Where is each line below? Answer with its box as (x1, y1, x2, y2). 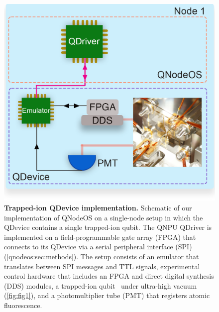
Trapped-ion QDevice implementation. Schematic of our (4, 203, 192, 213)
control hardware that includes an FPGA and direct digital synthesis (4, 271, 214, 281)
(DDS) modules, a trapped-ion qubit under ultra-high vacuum (4, 280, 197, 291)
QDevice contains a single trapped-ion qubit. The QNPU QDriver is (4, 222, 212, 232)
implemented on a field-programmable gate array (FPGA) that (4, 231, 196, 242)
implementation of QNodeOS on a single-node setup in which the (4, 212, 203, 222)
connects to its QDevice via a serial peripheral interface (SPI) (4, 241, 192, 252)
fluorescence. (4, 300, 42, 310)
